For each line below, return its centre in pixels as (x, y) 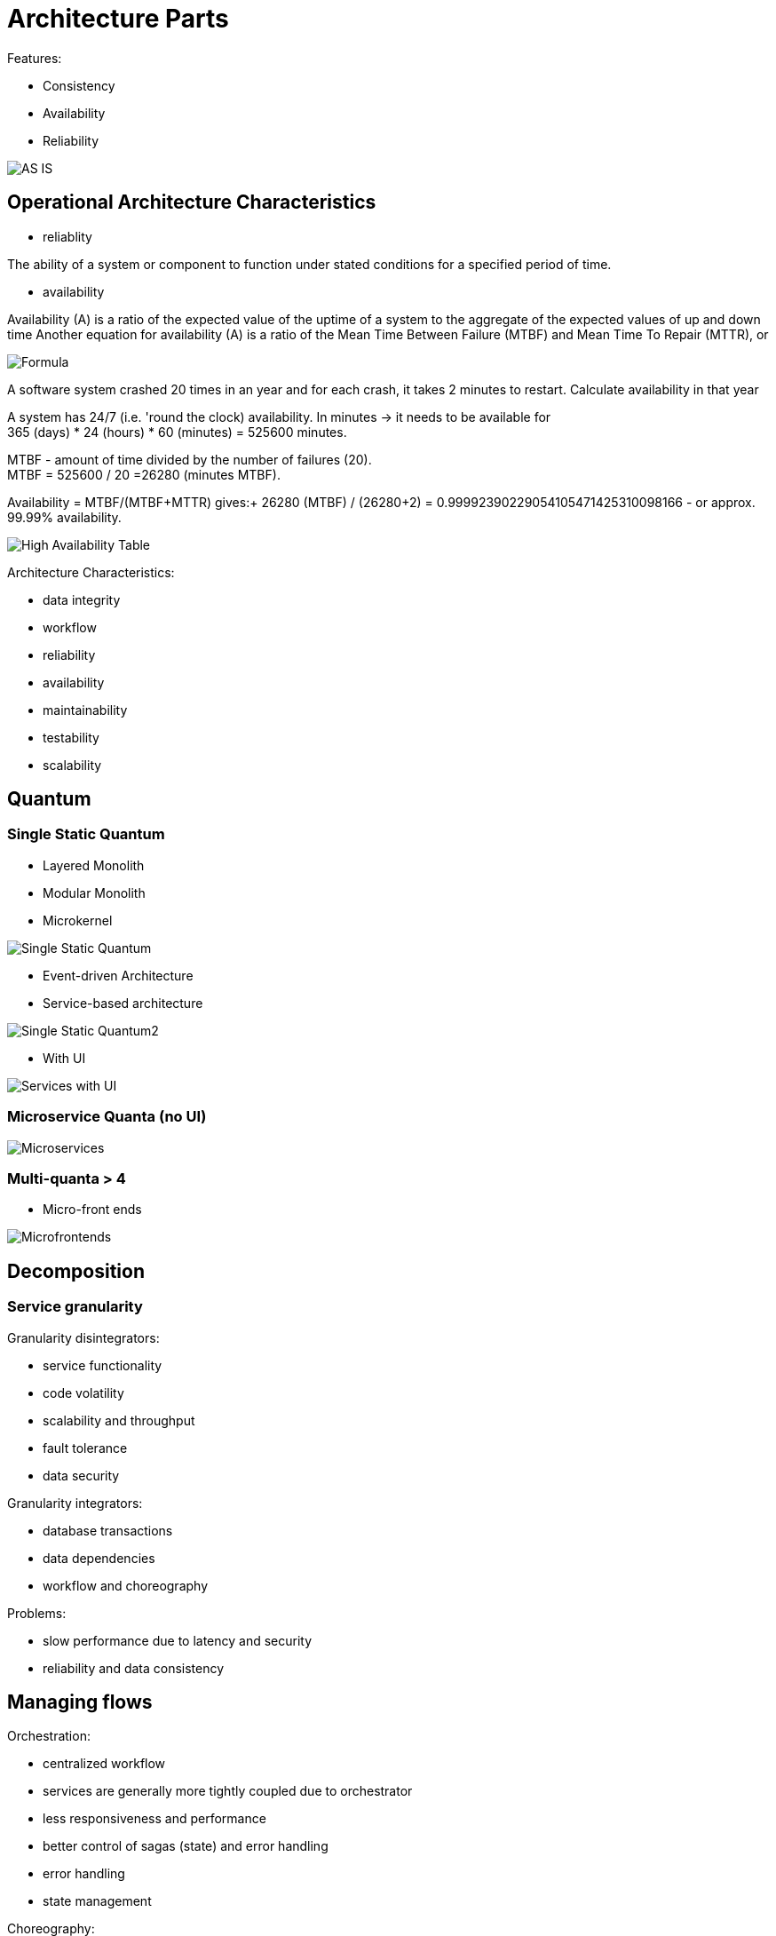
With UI (64, 1058)
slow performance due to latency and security (178, 1640)
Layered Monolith (94, 865)
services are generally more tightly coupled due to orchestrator (228, 1791)
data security (81, 1475)
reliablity (67, 236)
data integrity (82, 599)
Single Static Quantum (86, 834)
